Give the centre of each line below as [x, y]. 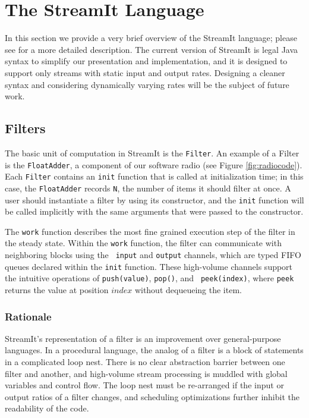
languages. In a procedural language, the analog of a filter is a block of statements [154, 350]
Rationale [28, 316]
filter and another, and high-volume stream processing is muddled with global [146, 373]
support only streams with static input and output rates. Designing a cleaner [145, 72]
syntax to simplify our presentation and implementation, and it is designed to [146, 61]
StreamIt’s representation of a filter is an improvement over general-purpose [143, 338]
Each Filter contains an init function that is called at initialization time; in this [154, 176]
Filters [25, 128]
